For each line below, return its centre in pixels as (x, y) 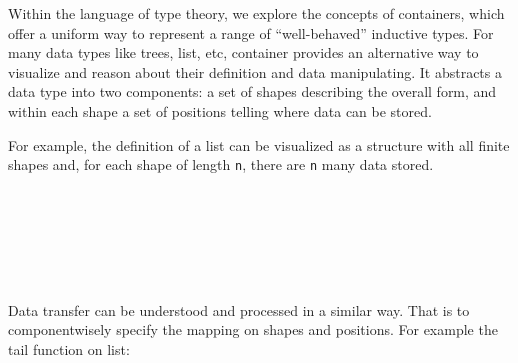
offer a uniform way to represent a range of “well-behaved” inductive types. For (251, 32)
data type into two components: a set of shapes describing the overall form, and (252, 91)
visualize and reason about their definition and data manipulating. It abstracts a (255, 71)
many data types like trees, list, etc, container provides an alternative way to (243, 52)
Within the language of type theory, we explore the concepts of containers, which (256, 13)
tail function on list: (69, 348)
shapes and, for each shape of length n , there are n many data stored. (221, 164)
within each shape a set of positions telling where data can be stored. (220, 110)
